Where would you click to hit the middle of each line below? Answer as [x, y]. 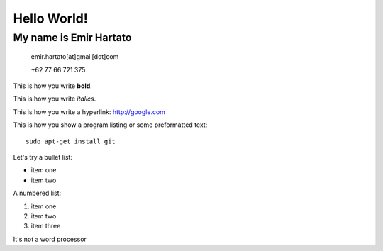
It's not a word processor [50, 239]
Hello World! [50, 18]
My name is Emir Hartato [72, 38]
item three [46, 226]
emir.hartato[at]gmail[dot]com [75, 57]
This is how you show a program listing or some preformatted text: [110, 125]
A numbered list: [37, 193]
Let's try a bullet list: [43, 157]
